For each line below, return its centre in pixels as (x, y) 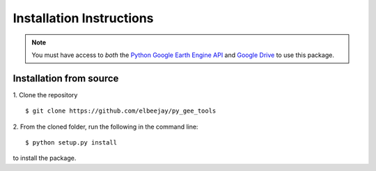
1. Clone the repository (45, 95)
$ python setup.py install (71, 143)
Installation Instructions (83, 18)
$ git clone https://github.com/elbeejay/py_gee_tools (121, 111)
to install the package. (45, 158)
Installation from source (66, 78)
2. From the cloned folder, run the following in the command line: (105, 127)
